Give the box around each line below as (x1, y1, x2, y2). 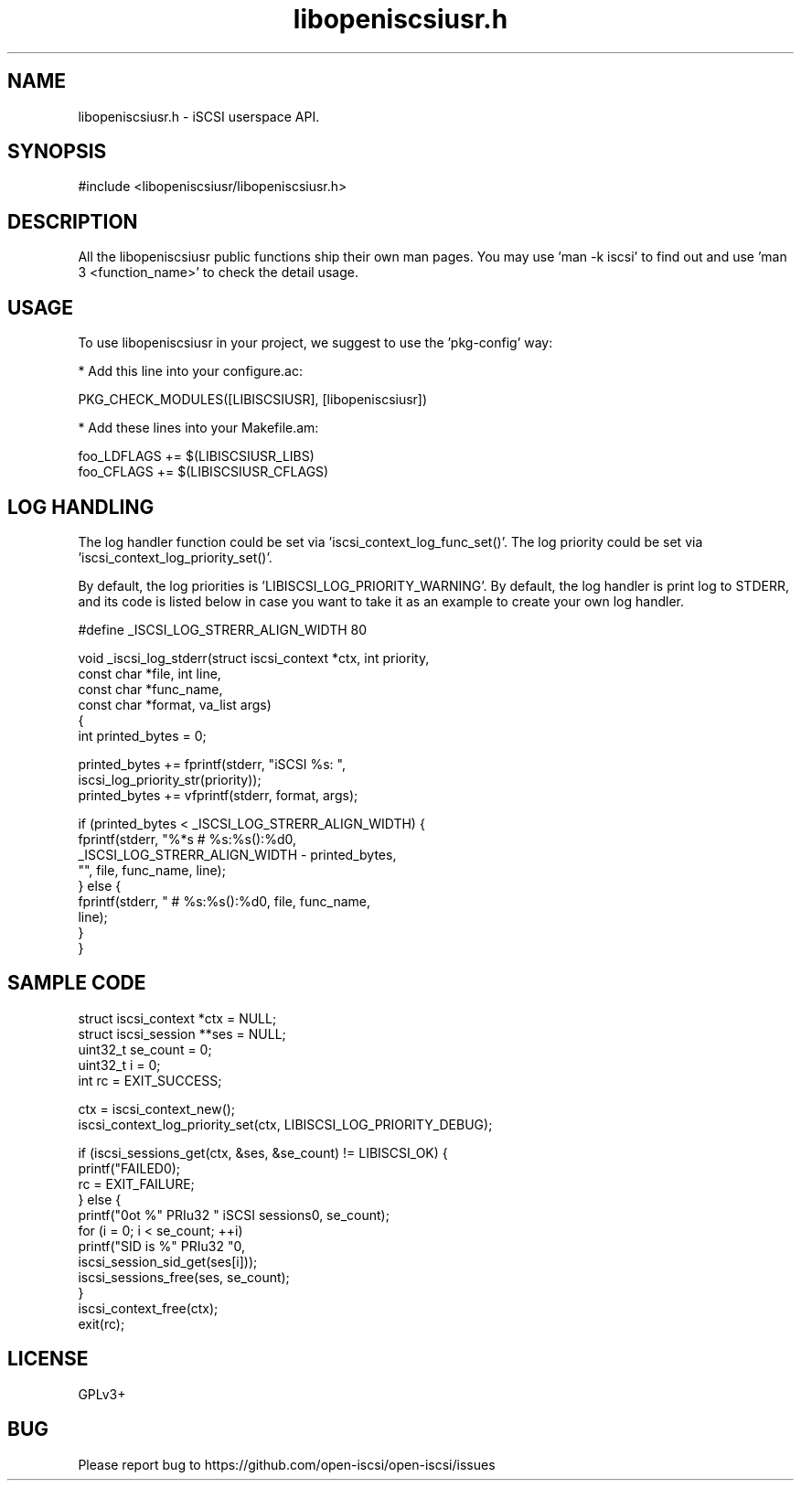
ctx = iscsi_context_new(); (78, 1100, 236, 1117)
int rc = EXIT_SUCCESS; (78, 1072, 222, 1088)
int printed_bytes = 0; (78, 727, 207, 744)
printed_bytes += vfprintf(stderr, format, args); (78, 787, 358, 803)
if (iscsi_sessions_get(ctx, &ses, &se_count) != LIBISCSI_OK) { (78, 1144, 448, 1161)
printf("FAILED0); (78, 1160, 181, 1176)
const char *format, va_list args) (78, 696, 272, 712)
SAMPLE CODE (7, 971, 146, 995)
